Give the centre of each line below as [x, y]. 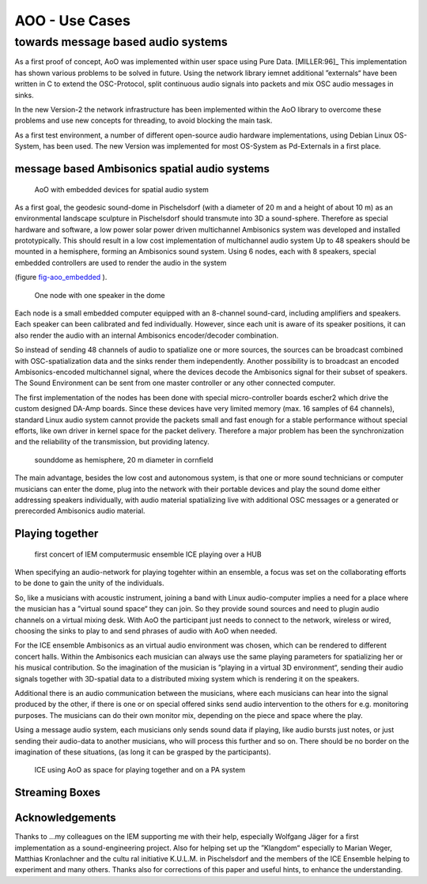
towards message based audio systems [121, 42]
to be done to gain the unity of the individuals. [90, 583]
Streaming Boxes [57, 793]
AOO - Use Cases [72, 21]
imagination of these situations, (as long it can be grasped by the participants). [143, 752]
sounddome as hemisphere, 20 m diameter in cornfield [124, 459]
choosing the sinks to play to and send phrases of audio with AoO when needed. [146, 631]
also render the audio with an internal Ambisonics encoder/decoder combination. [147, 335]
